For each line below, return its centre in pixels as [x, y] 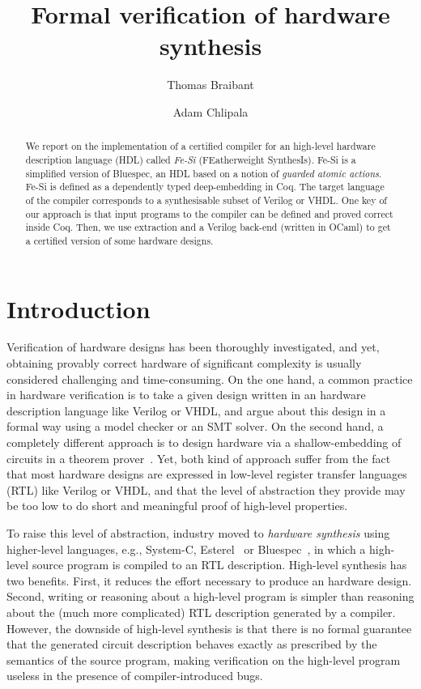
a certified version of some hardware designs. [119, 240]
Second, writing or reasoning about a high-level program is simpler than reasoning [210, 596]
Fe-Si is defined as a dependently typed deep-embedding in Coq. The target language [205, 187]
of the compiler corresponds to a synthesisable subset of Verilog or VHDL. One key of [206, 200]
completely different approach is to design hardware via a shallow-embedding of [204, 442]
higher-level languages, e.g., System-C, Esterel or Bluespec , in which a [186, 549]
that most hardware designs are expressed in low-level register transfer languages [207, 474]
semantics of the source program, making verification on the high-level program [204, 659]
